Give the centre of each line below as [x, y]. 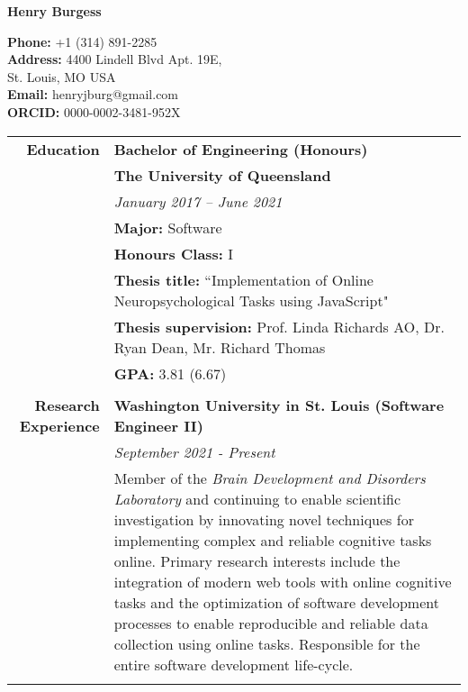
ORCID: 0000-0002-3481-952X [94, 111]
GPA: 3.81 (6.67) [170, 373]
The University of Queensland [222, 175]
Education [63, 149]
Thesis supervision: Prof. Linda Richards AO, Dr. [279, 326]
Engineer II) [158, 425]
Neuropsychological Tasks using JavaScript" [251, 300]
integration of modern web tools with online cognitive [283, 581]
